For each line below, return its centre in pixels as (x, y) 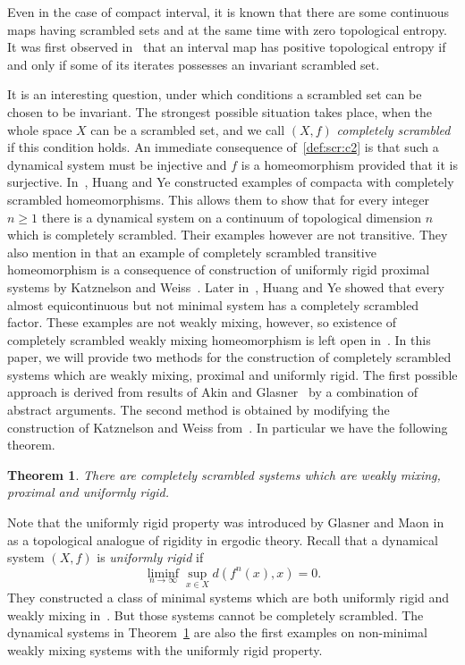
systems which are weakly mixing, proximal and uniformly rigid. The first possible (232, 374)
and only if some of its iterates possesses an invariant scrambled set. (194, 64)
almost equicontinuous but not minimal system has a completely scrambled (213, 304)
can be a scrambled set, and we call (188, 129)
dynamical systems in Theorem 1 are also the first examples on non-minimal (217, 632)
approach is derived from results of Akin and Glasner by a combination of (213, 392)
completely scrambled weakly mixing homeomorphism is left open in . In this (219, 339)
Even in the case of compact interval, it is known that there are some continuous (228, 12)
